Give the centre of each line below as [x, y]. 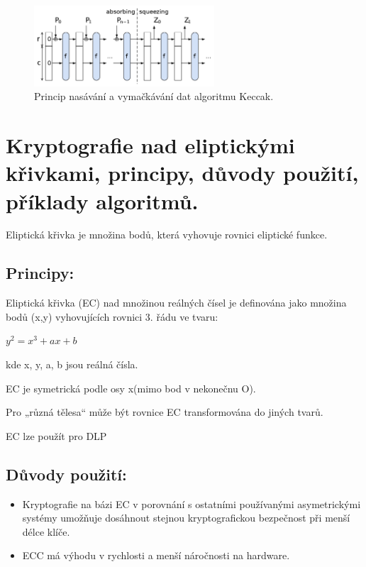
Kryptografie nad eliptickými [150, 145]
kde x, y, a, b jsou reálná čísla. [72, 364]
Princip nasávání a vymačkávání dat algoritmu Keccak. [154, 96]
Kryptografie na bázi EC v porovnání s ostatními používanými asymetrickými [192, 503]
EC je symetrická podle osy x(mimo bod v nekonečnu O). [131, 388]
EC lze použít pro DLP [56, 435]
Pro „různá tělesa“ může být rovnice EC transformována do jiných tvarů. [165, 412]
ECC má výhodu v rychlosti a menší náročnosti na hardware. [156, 555]
